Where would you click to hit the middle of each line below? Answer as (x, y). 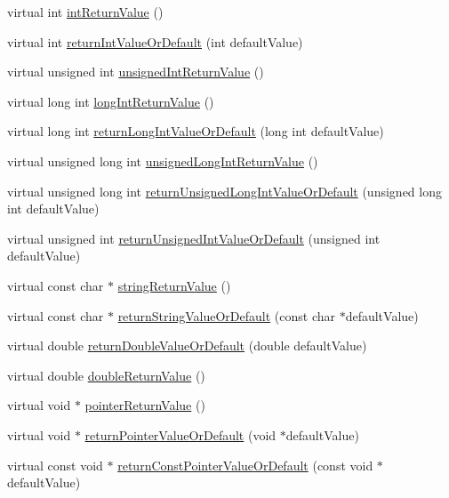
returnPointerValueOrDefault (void (180, 434)
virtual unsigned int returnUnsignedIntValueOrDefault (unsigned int (194, 238)
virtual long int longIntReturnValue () (111, 101)
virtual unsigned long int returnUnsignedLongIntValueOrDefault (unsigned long (224, 191)
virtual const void (55, 465)
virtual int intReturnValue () (85, 12)
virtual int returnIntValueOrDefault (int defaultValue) (155, 41)
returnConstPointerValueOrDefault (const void (245, 465)
